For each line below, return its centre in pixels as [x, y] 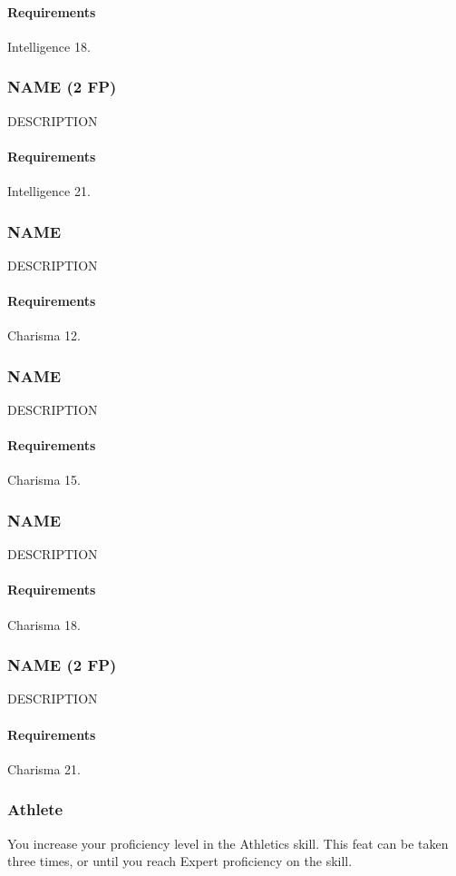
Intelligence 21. [49, 191]
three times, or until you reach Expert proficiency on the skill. [180, 861]
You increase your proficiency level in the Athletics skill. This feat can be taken [228, 843]
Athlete [35, 809]
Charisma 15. [44, 480]
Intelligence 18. [49, 46]
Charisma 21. [44, 768]
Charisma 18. [44, 624]
